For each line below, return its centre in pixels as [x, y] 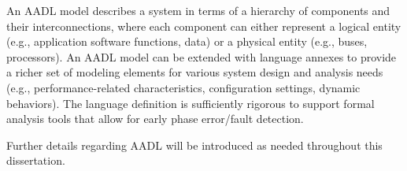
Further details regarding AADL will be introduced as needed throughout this [194, 145]
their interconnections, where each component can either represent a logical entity [204, 26]
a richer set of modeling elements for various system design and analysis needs [195, 72]
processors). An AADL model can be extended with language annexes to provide [202, 56]
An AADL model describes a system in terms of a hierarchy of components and [198, 10]
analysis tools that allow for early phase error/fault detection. [155, 119]
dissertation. [36, 160]
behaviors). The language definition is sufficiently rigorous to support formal [191, 103]
